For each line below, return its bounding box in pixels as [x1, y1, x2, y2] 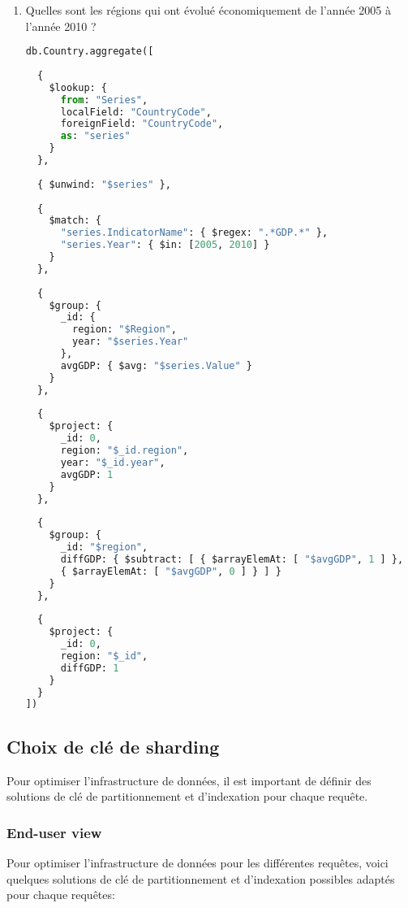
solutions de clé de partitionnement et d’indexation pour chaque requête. [6, 788, 368, 805]
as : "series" [60, 130, 131, 142]
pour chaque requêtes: [6, 886, 115, 903]
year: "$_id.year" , [60, 456, 165, 468]
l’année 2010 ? [25, 17, 97, 34]
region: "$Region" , [72, 324, 177, 336]
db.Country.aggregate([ [25, 46, 154, 58]
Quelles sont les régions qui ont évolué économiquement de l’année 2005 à [25, 2, 392, 18]
